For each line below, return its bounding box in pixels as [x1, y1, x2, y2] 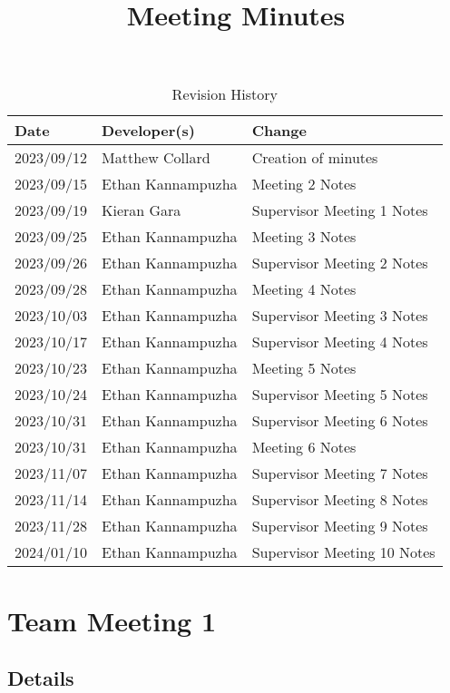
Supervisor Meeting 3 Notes [251, 305, 428, 327]
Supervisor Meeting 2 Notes [251, 252, 428, 274]
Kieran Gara [102, 200, 181, 221]
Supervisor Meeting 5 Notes [251, 384, 428, 405]
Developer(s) [102, 120, 195, 142]
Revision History [171, 83, 279, 105]
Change [251, 120, 307, 142]
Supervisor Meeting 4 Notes [251, 331, 428, 353]
